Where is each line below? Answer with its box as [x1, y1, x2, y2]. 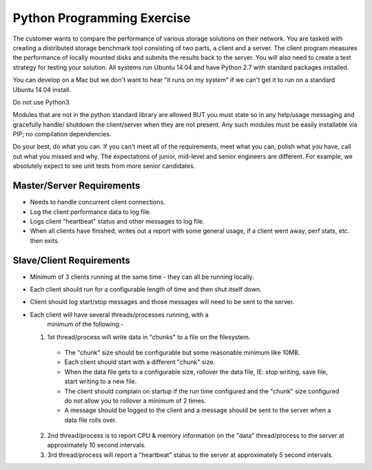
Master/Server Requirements [12, 180, 141, 192]
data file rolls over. [64, 416, 117, 424]
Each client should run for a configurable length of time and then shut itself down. [30, 286, 262, 293]
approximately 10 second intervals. [47, 441, 146, 449]
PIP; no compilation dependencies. [12, 130, 112, 138]
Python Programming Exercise [12, 10, 191, 25]
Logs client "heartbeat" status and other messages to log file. [30, 217, 205, 225]
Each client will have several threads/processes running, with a [30, 310, 209, 319]
